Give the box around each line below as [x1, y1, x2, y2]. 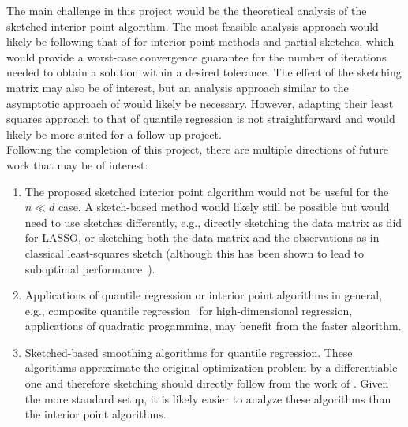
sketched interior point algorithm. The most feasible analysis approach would [6, 17, 379, 34]
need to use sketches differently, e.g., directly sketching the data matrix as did [24, 213, 402, 230]
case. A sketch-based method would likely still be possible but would [58, 199, 390, 215]
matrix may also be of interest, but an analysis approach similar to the [6, 79, 349, 95]
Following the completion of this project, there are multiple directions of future [6, 141, 388, 158]
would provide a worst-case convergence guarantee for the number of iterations [6, 48, 387, 65]
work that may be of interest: [6, 156, 148, 173]
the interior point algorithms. [24, 406, 167, 422]
